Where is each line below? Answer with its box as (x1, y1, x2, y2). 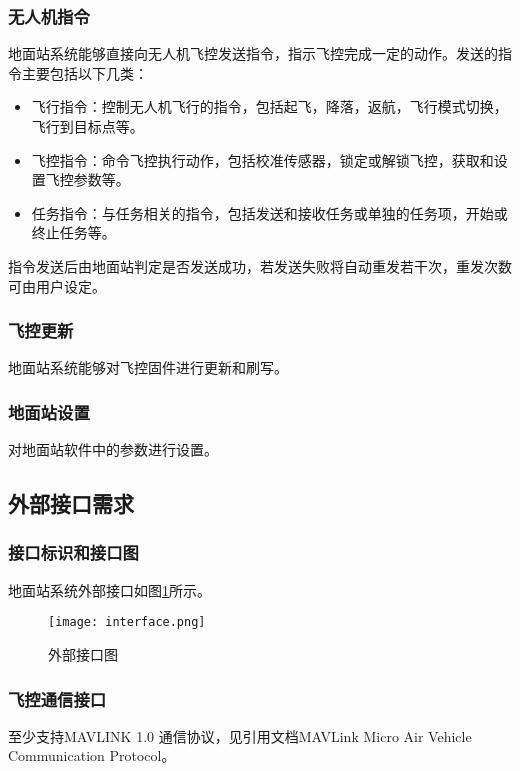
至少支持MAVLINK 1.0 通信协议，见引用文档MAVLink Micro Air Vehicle (8, 725, 472, 746)
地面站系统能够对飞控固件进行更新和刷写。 (8, 357, 288, 378)
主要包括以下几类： (21, 62, 148, 83)
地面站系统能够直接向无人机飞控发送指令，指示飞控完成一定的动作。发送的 (8, 43, 498, 64)
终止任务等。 (31, 222, 116, 243)
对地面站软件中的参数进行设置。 (8, 439, 218, 460)
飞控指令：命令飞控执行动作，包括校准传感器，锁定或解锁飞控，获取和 (31, 149, 494, 170)
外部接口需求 (8, 488, 134, 519)
